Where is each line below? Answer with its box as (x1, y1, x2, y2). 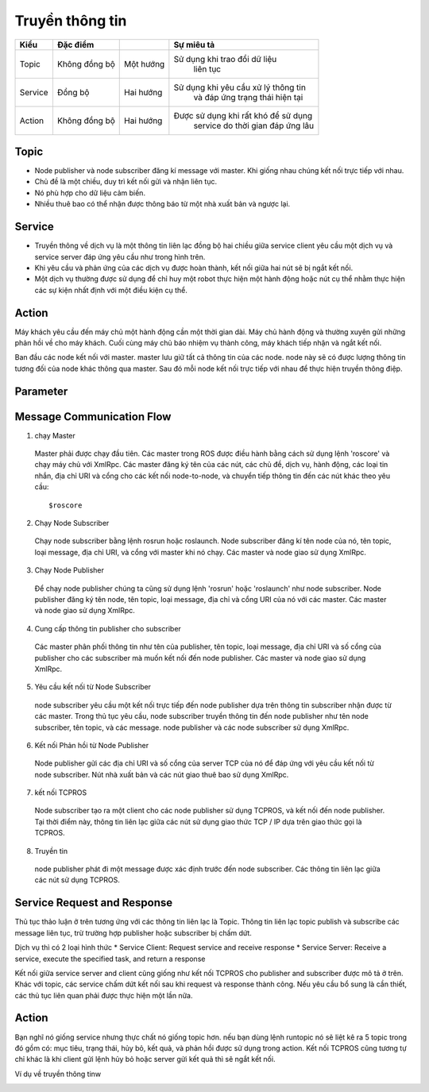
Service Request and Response (14, 896, 173, 909)
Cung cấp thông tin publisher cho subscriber (34, 623, 182, 633)
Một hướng (124, 58, 165, 69)
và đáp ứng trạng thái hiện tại (193, 91, 303, 102)
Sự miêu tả (173, 39, 215, 50)
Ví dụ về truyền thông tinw (14, 1069, 102, 1078)
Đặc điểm (56, 39, 95, 50)
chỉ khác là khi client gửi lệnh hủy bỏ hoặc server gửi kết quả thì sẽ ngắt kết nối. (14, 1055, 276, 1064)
